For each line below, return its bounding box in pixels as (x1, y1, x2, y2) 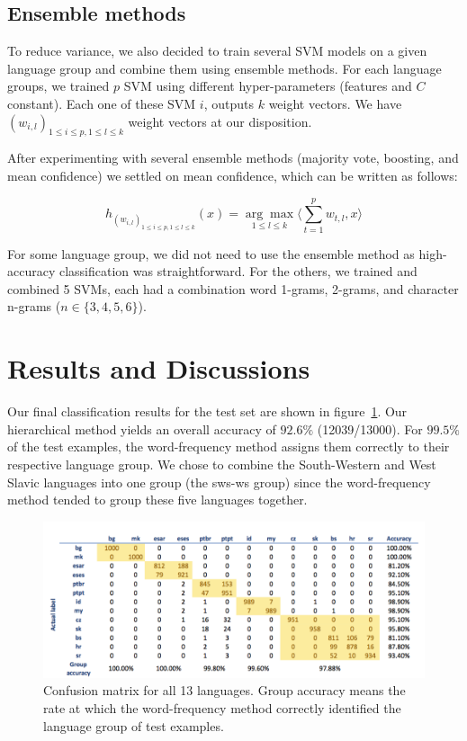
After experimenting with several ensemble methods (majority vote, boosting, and (7, 148, 459, 167)
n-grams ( (7, 297, 61, 316)
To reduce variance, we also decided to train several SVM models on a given (7, 41, 427, 60)
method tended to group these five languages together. (7, 490, 308, 509)
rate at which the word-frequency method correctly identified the (43, 699, 401, 718)
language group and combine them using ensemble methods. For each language (7, 58, 442, 77)
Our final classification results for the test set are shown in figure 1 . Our (7, 402, 408, 421)
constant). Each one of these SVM (7, 94, 196, 112)
